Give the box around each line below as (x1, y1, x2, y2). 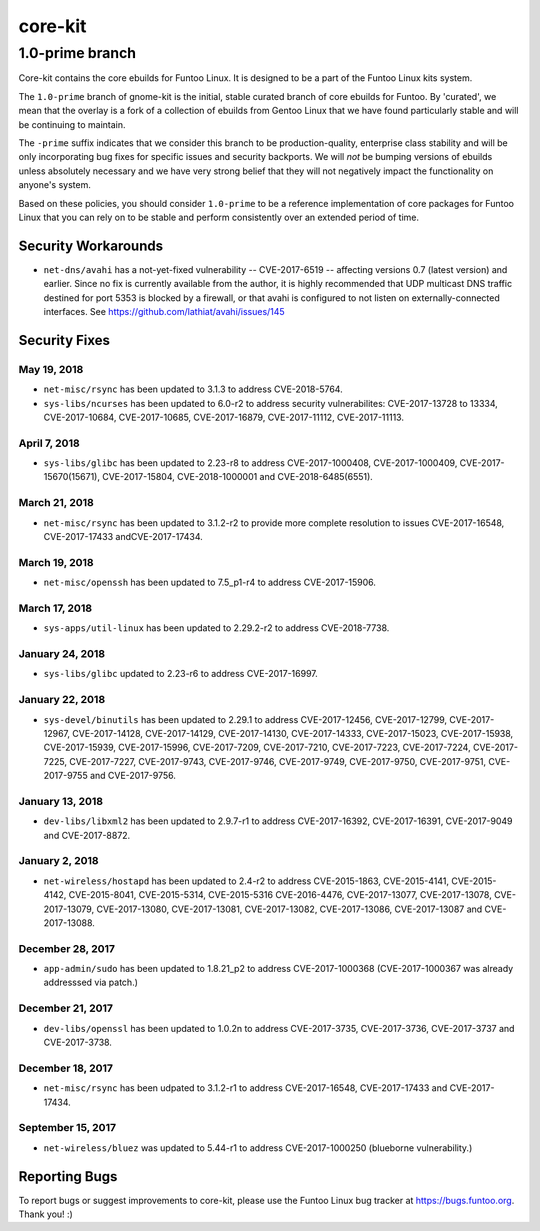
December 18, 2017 (18, 1061, 114, 1075)
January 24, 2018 (18, 647, 105, 661)
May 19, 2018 (18, 362, 84, 376)
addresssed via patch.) (43, 976, 139, 989)
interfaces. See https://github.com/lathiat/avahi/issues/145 (43, 305, 285, 317)
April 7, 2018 (18, 436, 80, 450)
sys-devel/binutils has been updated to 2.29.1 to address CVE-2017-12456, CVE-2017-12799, (43, 713, 447, 725)
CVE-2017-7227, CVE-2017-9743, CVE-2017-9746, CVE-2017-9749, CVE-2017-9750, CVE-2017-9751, (68, 755, 487, 767)
